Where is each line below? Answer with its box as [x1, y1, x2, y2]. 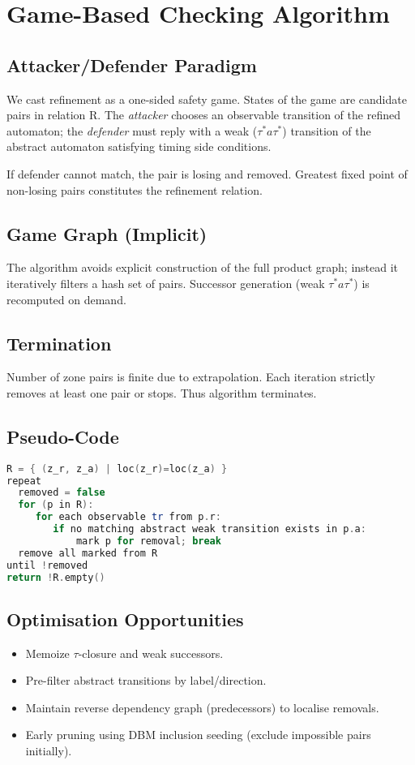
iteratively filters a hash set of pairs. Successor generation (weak [6, 274, 325, 291]
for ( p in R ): [18, 499, 94, 511]
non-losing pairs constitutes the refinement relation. [6, 181, 263, 198]
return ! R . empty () [6, 571, 105, 583]
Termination [6, 330, 112, 355]
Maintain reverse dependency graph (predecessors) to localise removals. [25, 698, 379, 716]
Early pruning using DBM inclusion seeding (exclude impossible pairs [25, 726, 371, 743]
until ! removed [6, 559, 88, 571]
